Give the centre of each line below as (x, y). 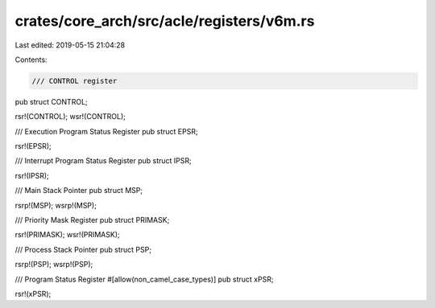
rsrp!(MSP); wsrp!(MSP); (56, 205)
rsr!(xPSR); (33, 294)
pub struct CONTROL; (51, 101)
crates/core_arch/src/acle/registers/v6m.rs (165, 21)
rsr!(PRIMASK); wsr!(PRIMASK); (67, 235)
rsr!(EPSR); (33, 146)
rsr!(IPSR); (32, 175)
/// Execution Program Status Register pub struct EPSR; (106, 131)
